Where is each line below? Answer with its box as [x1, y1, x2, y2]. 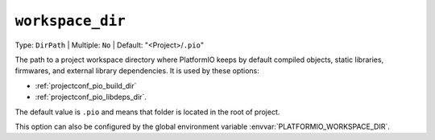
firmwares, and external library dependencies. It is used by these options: [14, 66, 259, 76]
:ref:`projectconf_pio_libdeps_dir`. [35, 93, 147, 102]
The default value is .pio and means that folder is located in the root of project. [14, 107, 280, 117]
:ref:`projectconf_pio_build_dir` [35, 80, 137, 90]
